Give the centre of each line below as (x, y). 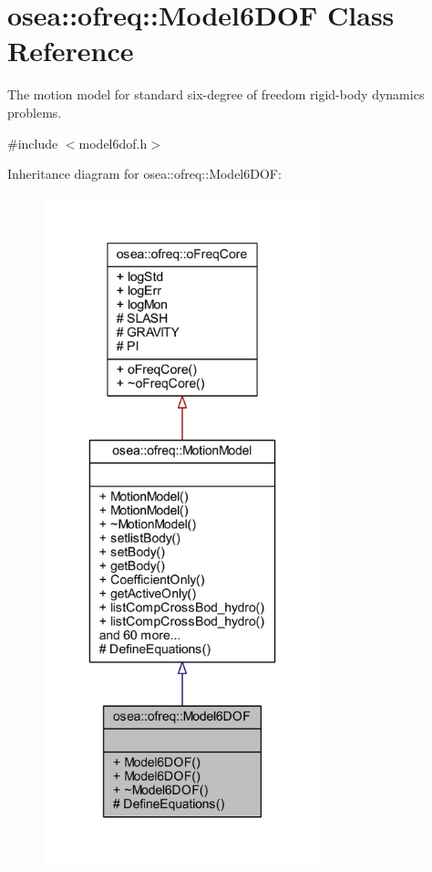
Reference (71, 51)
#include (33, 143)
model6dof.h (113, 143)
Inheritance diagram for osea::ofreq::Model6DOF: (144, 174)
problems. (35, 112)
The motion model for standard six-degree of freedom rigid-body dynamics (216, 94)
